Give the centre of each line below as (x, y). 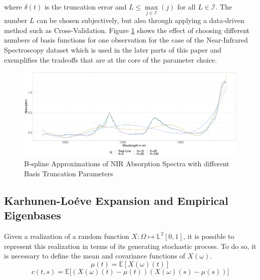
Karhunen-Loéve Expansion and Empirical (116, 200)
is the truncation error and (85, 7)
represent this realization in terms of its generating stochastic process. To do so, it (130, 246)
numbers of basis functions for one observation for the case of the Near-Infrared (126, 40)
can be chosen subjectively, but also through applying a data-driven (141, 20)
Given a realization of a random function (67, 236)
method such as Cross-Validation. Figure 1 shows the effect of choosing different (127, 30)
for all (187, 7)
